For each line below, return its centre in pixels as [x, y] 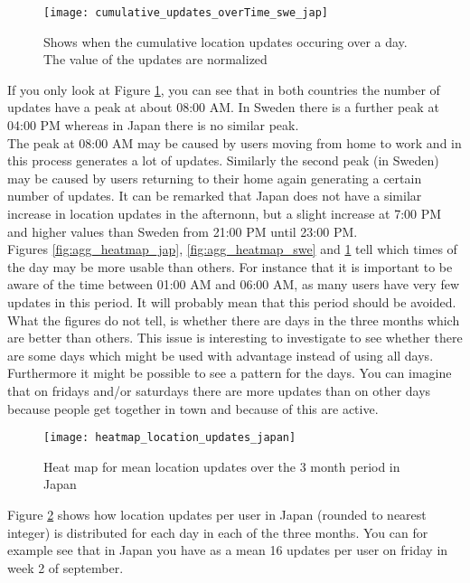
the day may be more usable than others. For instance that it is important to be [230, 266]
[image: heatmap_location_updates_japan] [170, 438]
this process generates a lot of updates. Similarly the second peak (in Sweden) [223, 160]
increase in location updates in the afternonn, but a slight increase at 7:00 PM [225, 213]
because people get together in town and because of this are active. [193, 408]
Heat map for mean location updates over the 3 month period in [222, 466]
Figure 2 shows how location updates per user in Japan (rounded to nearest [217, 514]
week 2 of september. [66, 567]
